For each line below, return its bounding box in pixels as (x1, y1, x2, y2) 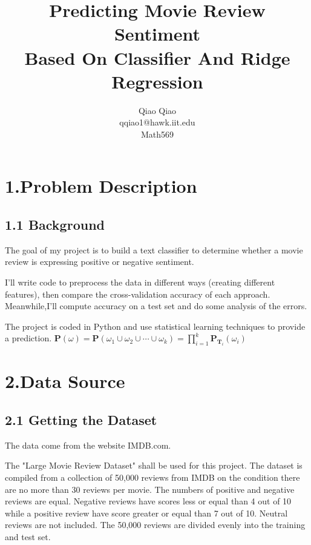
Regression (111, 69, 203, 93)
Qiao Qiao (138, 104, 177, 116)
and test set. (5, 530, 51, 543)
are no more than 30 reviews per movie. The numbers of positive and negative (5, 483, 295, 495)
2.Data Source (5, 369, 125, 393)
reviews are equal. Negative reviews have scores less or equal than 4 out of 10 (5, 495, 292, 507)
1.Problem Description (5, 173, 197, 198)
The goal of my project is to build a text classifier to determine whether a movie (5, 243, 303, 256)
